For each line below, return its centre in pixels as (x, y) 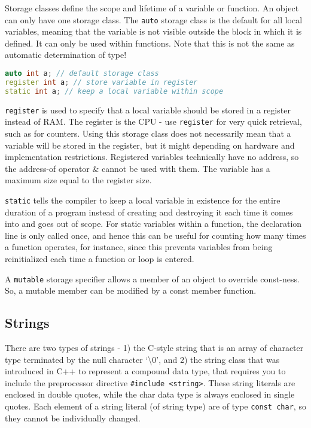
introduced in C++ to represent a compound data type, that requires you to (145, 371)
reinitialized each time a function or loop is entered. (100, 258)
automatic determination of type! (66, 55)
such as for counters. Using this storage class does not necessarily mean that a (148, 133)
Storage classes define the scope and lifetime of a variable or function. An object (152, 8)
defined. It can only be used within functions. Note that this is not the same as (150, 43)
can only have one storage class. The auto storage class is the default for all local (154, 19)
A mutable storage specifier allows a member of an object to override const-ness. (152, 278)
